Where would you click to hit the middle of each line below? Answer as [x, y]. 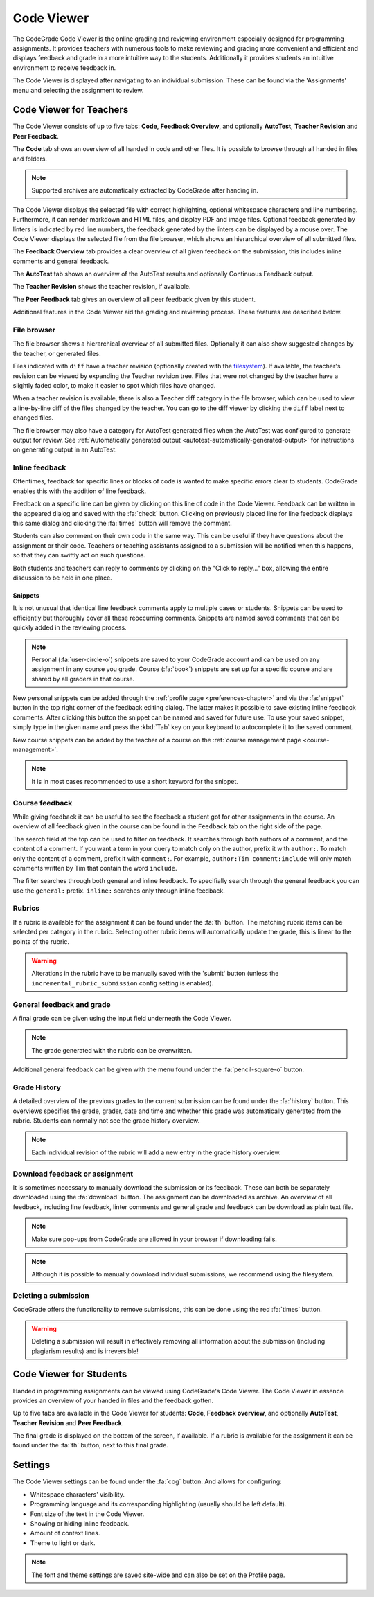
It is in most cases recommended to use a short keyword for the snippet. [135, 781]
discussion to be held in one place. [62, 578]
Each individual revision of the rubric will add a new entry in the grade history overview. [156, 1152]
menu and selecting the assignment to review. [78, 90]
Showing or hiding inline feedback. [80, 1523]
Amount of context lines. [65, 1533]
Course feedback [43, 803]
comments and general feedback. [61, 261]
